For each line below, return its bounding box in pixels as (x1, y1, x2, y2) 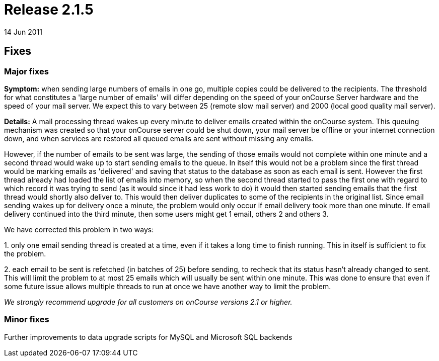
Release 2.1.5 (4, 1, 94, 18)
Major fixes (4, 66, 49, 76)
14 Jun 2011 (4, 27, 42, 36)
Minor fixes (4, 314, 49, 325)
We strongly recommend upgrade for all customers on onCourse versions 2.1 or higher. (4, 297, 292, 306)
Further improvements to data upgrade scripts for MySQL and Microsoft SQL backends (4, 332, 292, 341)
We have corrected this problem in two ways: (4, 225, 154, 234)
